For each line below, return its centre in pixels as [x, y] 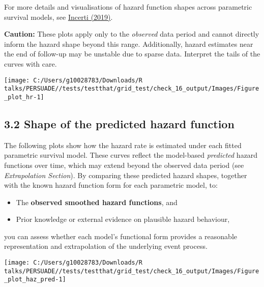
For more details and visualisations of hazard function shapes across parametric [128, 7]
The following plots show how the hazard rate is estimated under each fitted [123, 145]
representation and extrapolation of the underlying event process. [106, 246]
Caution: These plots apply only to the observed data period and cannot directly [132, 34]
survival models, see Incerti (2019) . [58, 17]
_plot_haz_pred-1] [35, 280]
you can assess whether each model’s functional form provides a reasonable [121, 236]
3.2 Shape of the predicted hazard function [119, 123]
